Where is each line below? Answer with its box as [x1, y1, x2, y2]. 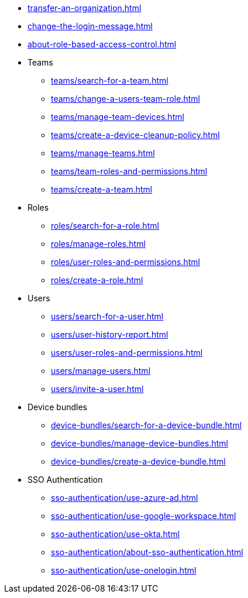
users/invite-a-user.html [51, 384, 144, 394]
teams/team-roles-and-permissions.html [51, 166, 208, 176]
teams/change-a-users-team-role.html [51, 94, 200, 104]
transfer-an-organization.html [27, 3, 142, 13]
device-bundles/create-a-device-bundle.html [51, 456, 226, 466]
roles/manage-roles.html [51, 239, 146, 249]
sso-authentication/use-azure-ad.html [51, 493, 198, 503]
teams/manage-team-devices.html [51, 112, 184, 122]
